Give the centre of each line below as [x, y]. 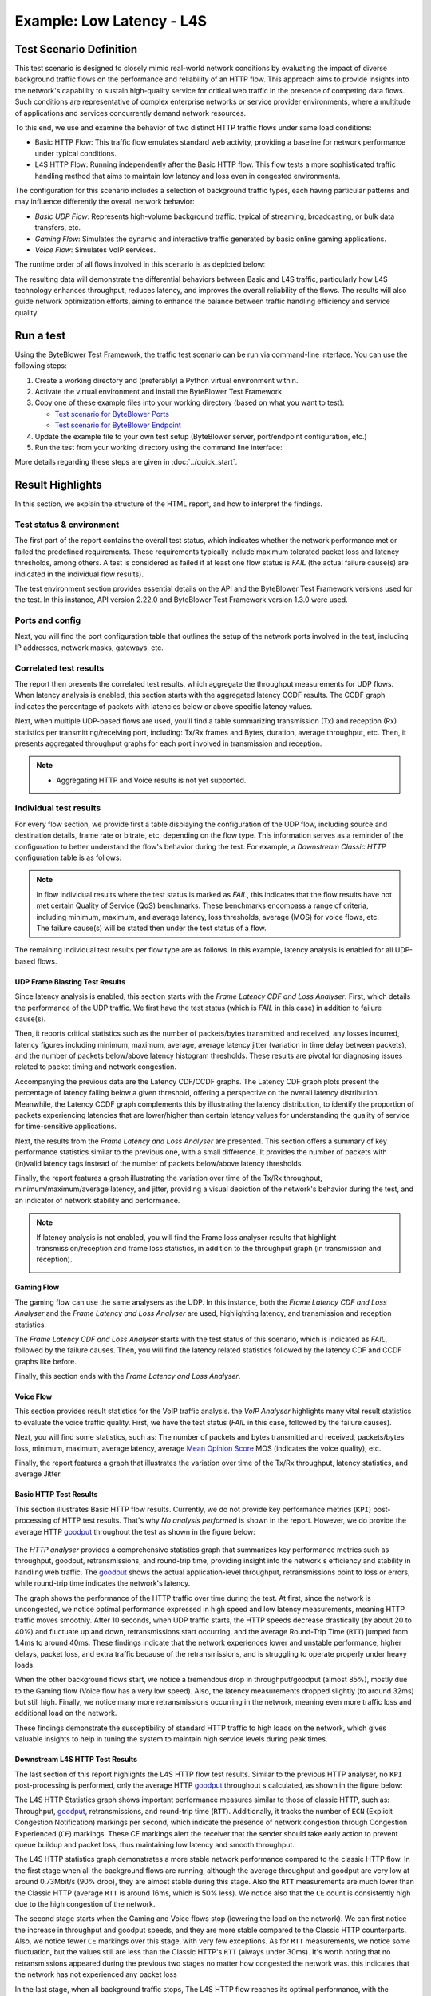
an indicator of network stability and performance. [97, 1200]
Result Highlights [59, 485]
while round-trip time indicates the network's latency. [103, 1583]
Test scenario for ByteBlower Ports [112, 414]
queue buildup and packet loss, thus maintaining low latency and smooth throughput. [155, 1844]
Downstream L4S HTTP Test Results [76, 1760]
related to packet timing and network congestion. [96, 1067]
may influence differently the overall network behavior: [105, 202]
